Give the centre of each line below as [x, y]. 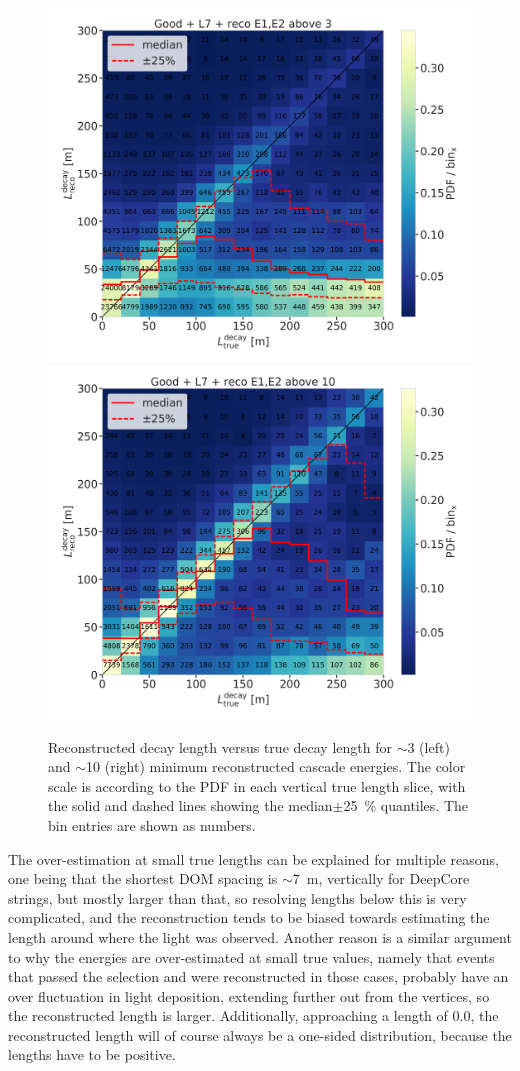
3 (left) [428, 746]
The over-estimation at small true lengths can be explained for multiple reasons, [253, 858]
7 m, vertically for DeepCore [381, 878]
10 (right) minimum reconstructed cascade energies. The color [276, 766]
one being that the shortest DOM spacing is [143, 878]
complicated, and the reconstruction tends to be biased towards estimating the [249, 917]
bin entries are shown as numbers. [152, 824]
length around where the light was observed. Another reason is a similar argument [260, 936]
